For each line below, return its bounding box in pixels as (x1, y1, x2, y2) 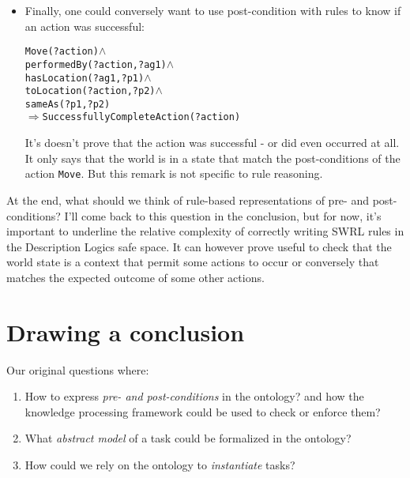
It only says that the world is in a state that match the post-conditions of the (24, 149, 401, 166)
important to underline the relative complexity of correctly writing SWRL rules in (6, 223, 404, 239)
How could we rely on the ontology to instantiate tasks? (24, 457, 295, 473)
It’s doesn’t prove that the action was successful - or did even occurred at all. (24, 134, 400, 151)
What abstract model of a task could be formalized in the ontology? (24, 430, 352, 446)
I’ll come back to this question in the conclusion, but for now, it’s (64, 207, 382, 224)
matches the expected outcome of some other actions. (6, 269, 265, 285)
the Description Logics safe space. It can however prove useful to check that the (6, 238, 392, 254)
